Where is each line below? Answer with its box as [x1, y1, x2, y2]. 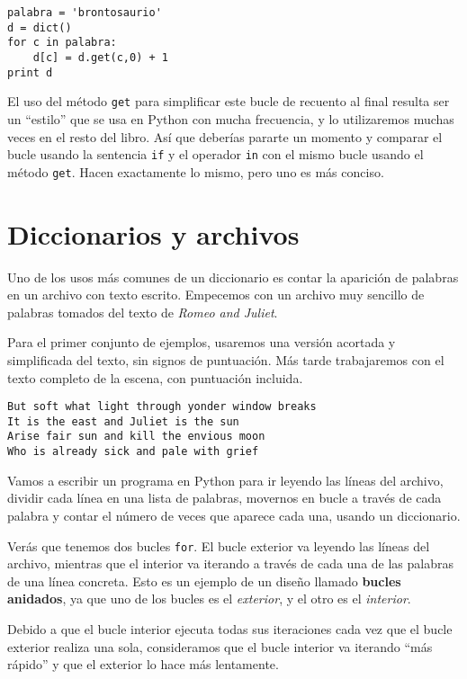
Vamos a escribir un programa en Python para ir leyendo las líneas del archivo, [7, 470, 444, 489]
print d [7, 66, 53, 79]
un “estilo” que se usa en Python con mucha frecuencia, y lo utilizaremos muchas [7, 109, 454, 128]
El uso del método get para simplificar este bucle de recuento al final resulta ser [7, 92, 450, 111]
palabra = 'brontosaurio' [7, 6, 162, 19]
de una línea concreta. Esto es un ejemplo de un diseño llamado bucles [7, 571, 401, 590]
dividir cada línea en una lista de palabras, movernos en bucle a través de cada [7, 488, 442, 507]
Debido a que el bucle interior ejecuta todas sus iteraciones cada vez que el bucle [7, 619, 453, 638]
